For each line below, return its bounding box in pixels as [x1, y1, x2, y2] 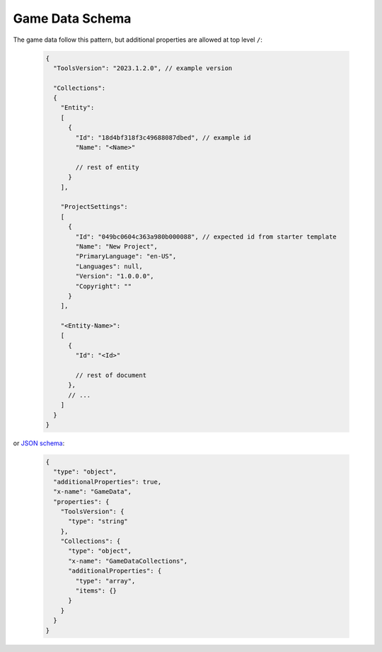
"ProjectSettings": [60, 202, 129, 211]
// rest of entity [75, 163, 139, 171]
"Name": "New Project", [75, 242, 158, 251]
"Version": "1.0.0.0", [75, 273, 155, 280]
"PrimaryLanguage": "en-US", [75, 252, 177, 261]
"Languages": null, [75, 262, 143, 270]
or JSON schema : [13, 439, 65, 447]
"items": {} [75, 587, 117, 595]
